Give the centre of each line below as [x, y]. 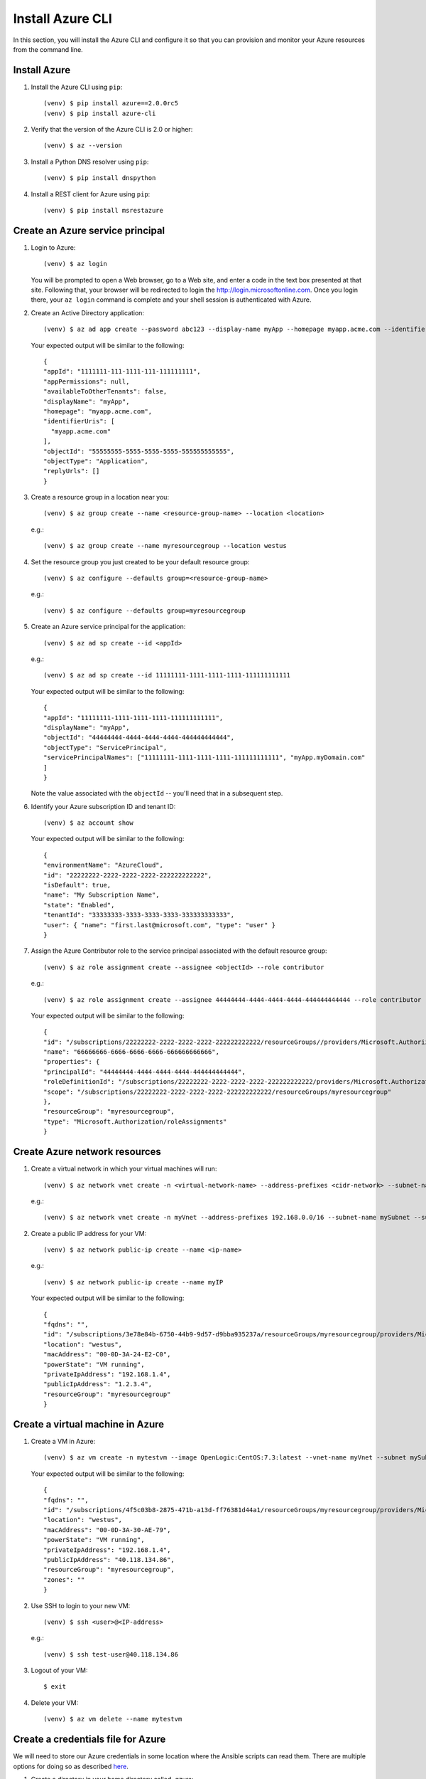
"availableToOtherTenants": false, [105, 392]
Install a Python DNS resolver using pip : [90, 162]
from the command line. [48, 49]
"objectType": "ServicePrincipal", [105, 748]
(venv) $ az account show [89, 823]
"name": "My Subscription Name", [102, 895]
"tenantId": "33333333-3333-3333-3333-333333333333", [139, 915]
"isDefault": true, [77, 885]
